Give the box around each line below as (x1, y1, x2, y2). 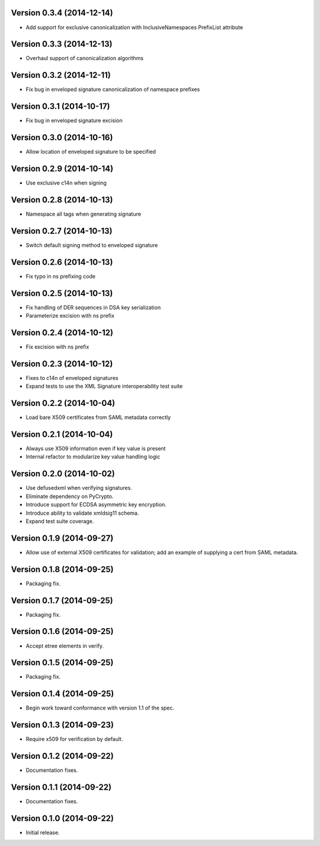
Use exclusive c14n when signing (25, 179, 107, 186)
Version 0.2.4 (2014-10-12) (11, 327, 114, 338)
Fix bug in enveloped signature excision (25, 117, 123, 124)
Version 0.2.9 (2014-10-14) (11, 163, 114, 173)
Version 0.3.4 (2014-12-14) (11, 8, 113, 18)
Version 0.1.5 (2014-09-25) (11, 658, 114, 668)
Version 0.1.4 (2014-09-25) (11, 689, 114, 699)
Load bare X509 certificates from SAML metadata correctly (25, 414, 171, 421)
